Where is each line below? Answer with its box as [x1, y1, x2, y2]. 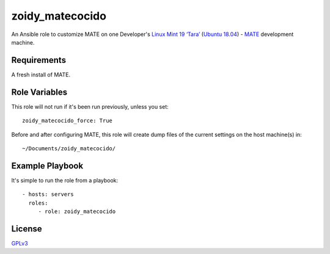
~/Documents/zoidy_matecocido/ [22, 145, 116, 152]
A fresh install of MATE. [11, 71, 70, 78]
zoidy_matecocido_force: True [22, 117, 113, 125]
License [11, 223, 42, 234]
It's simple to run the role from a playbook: [11, 176, 119, 184]
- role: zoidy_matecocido [38, 208, 116, 215]
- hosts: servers [22, 191, 74, 198]
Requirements [11, 55, 67, 65]
